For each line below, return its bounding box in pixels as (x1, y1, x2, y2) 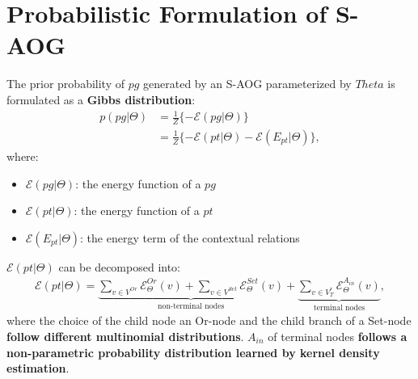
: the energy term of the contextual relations (80, 229, 300, 246)
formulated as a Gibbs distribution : (6, 91, 196, 107)
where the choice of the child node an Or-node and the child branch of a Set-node (6, 312, 412, 329)
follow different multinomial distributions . (6, 328, 244, 344)
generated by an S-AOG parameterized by (143, 75, 352, 92)
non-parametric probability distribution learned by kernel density (6, 343, 380, 360)
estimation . (6, 360, 70, 377)
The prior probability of (6, 75, 125, 92)
